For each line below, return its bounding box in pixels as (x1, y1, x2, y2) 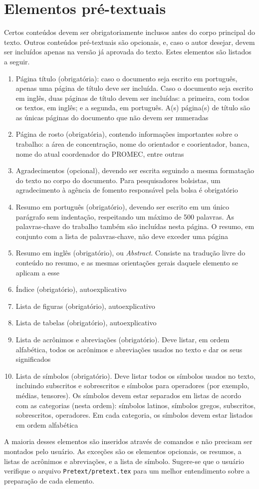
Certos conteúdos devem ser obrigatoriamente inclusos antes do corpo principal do (4, 27, 256, 37)
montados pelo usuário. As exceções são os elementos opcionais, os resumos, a (4, 446, 242, 456)
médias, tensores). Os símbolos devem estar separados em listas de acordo (15, 390, 242, 400)
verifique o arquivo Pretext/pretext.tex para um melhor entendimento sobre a (4, 466, 250, 476)
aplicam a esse (15, 267, 60, 277)
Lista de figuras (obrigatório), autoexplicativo (15, 300, 155, 311)
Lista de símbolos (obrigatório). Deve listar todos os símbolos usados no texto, (15, 370, 256, 381)
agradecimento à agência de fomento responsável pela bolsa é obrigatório (15, 185, 238, 195)
